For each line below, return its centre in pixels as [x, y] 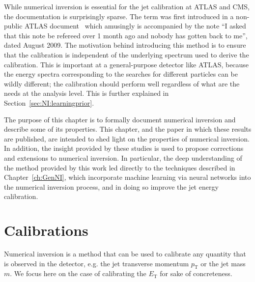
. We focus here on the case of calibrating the [78, 273]
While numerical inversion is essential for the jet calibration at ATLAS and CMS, [127, 6]
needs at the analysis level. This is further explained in [86, 93]
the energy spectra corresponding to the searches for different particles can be [121, 74]
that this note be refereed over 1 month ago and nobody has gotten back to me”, [126, 35]
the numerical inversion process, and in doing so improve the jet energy [111, 186]
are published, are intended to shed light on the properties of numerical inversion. [127, 138]
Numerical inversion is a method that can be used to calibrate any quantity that [125, 254]
